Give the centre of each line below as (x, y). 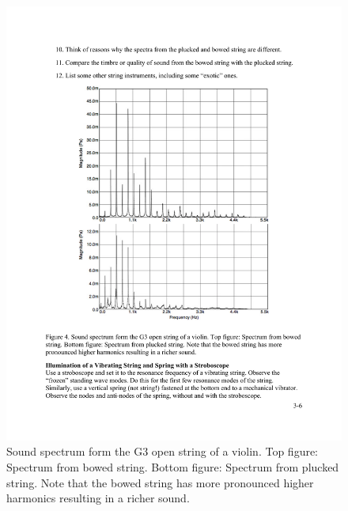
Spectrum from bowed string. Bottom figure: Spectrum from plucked (173, 467)
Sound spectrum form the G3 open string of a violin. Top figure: (163, 451)
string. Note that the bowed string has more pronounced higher (160, 482)
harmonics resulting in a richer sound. (98, 498)
